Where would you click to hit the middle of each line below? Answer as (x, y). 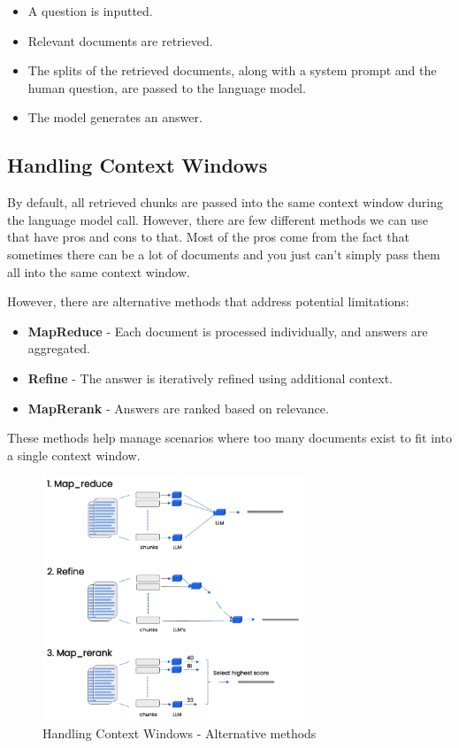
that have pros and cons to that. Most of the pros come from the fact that (209, 237)
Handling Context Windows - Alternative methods (180, 733)
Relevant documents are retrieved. (120, 40)
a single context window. (74, 455)
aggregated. (59, 348)
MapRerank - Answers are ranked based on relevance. (178, 408)
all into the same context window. (99, 271)
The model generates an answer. (115, 117)
